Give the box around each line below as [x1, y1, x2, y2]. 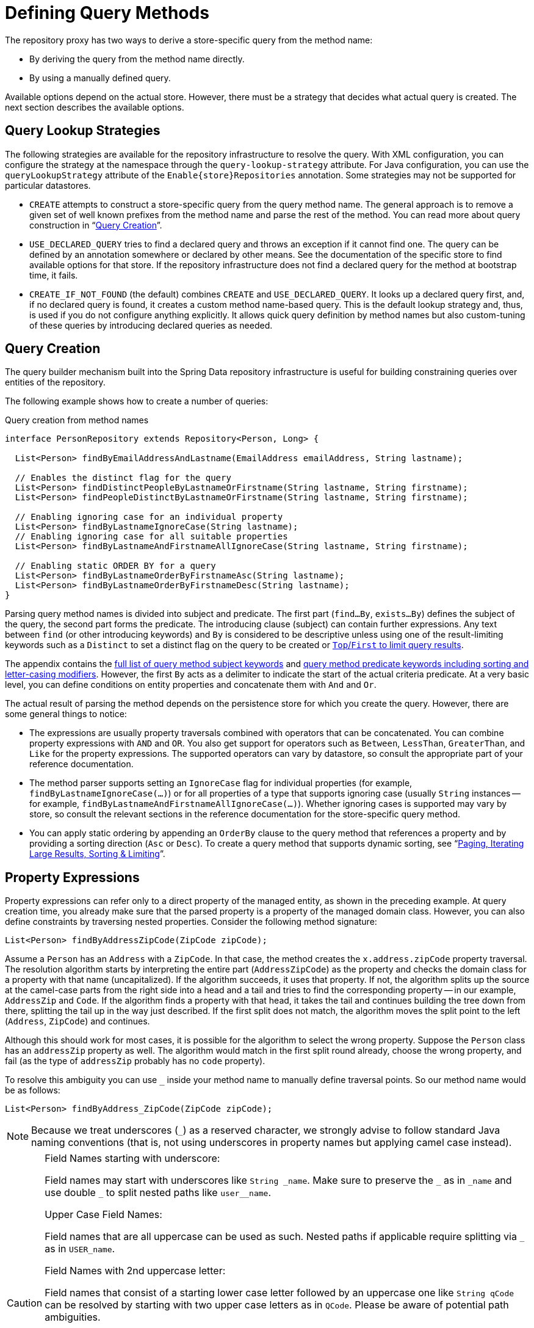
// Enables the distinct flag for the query [15, 473, 231, 483]
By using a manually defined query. [29, 72, 171, 83]
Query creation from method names [5, 415, 149, 426]
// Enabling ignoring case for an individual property [15, 512, 283, 522]
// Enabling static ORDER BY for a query [15, 561, 216, 571]
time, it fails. [29, 269, 78, 280]
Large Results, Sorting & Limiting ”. [29, 848, 165, 859]
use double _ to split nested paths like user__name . [45, 1186, 272, 1199]
